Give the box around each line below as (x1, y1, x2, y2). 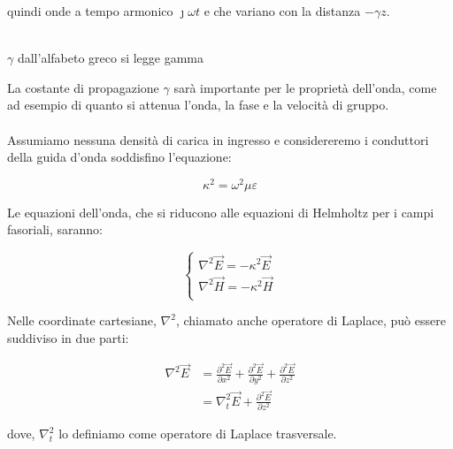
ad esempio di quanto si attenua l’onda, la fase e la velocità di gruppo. (7, 95, 389, 114)
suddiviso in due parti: (7, 328, 129, 346)
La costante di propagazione (7, 78, 159, 96)
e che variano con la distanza (203, 2, 361, 19)
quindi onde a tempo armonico (7, 2, 173, 19)
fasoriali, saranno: (7, 220, 103, 239)
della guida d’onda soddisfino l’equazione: (7, 148, 232, 166)
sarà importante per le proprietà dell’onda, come (173, 78, 437, 96)
